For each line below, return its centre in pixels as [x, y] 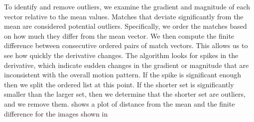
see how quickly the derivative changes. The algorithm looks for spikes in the [121, 55]
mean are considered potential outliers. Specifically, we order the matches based [126, 26]
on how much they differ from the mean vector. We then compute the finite [119, 35]
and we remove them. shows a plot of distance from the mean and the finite [120, 103]
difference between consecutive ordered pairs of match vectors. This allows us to [126, 45]
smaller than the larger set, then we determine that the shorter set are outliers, [125, 94]
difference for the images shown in [56, 113]
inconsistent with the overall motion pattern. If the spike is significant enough [123, 75]
